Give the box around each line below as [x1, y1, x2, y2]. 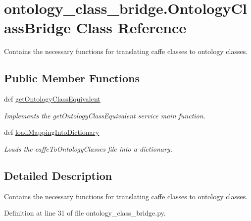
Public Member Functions [4, 70, 140, 86]
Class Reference [76, 17, 187, 38]
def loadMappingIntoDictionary [4, 127, 100, 137]
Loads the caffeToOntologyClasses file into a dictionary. [4, 143, 172, 154]
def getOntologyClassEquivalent [4, 94, 100, 104]
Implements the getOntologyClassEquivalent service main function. [4, 110, 205, 120]
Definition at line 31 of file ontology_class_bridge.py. [4, 208, 166, 218]
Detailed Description [4, 167, 112, 183]
